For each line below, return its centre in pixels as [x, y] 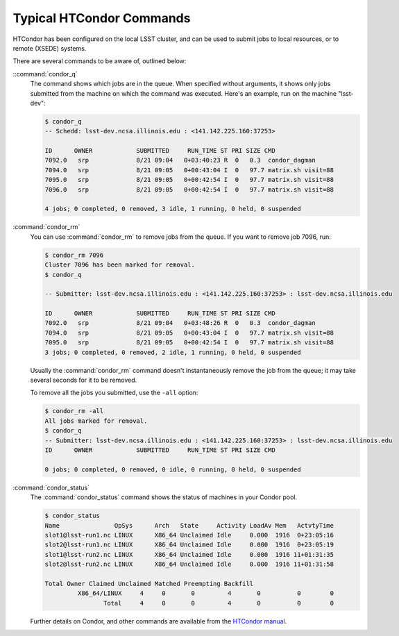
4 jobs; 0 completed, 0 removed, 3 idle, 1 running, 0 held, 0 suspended [173, 209]
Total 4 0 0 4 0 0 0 [219, 603]
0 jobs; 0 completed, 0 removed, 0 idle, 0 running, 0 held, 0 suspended [173, 469]
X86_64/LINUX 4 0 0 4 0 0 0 [206, 593]
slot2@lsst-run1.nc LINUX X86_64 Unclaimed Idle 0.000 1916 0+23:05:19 [189, 545]
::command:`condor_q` [45, 74]
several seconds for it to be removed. [84, 380]
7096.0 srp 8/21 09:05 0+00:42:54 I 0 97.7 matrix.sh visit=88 [189, 190]
